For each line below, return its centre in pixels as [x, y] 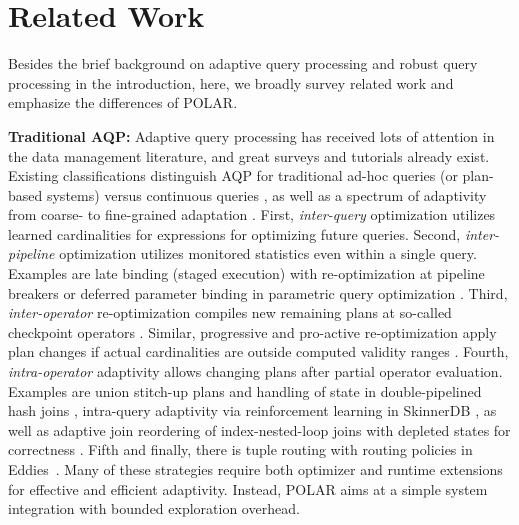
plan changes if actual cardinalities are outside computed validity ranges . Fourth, [258, 351]
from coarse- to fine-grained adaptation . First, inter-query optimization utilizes [252, 214]
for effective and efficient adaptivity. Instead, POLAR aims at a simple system [248, 488]
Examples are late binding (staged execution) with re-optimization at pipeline [246, 273]
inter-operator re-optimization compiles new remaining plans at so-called [230, 312]
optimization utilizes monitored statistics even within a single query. [268, 253]
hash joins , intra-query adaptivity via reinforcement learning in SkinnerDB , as [252, 410]
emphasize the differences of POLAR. [123, 102]
